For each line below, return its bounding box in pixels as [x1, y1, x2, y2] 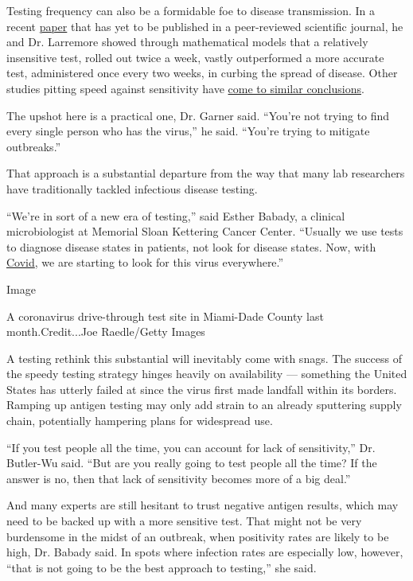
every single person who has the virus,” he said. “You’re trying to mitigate [6, 123, 370, 139]
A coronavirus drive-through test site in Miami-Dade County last [6, 307, 324, 324]
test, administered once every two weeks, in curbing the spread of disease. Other [6, 64, 398, 81]
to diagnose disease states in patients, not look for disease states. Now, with [6, 238, 376, 255]
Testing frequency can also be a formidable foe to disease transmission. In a [6, 2, 376, 18]
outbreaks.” [6, 138, 61, 154]
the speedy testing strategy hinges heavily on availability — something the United [6, 365, 407, 382]
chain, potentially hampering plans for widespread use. [6, 412, 273, 429]
